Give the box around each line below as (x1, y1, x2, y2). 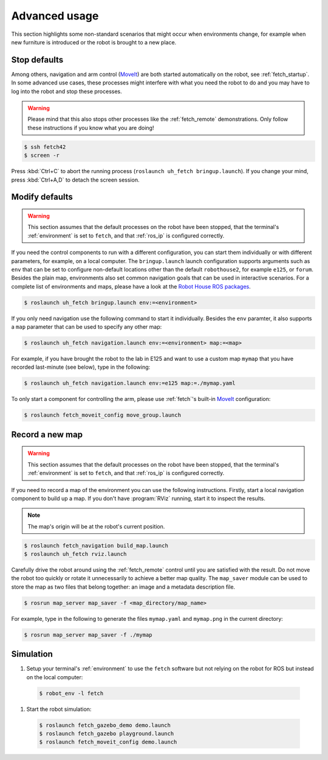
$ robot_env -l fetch (39, 690, 104, 697)
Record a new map (11, 429, 83, 440)
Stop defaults (11, 55, 64, 65)
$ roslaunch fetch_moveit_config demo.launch (39, 739, 177, 745)
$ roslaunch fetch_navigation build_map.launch (24, 542, 168, 549)
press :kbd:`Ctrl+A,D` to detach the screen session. (11, 176, 140, 183)
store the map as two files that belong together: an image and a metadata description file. (11, 583, 236, 591)
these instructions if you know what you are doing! (27, 124, 154, 131)
